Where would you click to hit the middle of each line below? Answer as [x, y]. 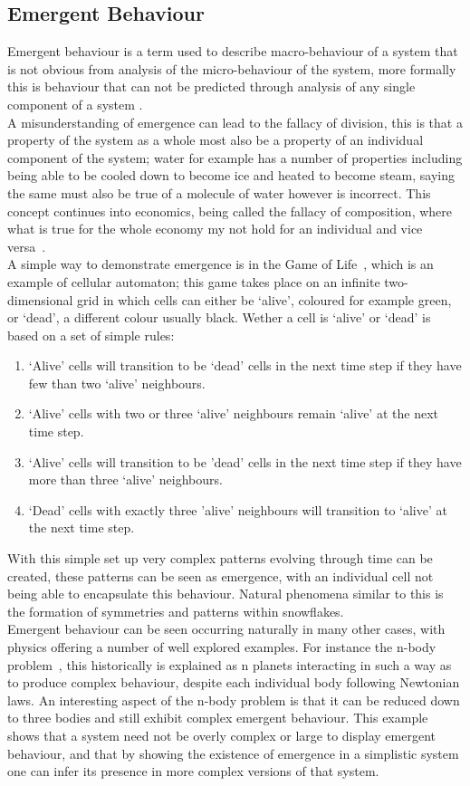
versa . [27, 246]
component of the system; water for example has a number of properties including [235, 157]
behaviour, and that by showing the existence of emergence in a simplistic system [233, 753]
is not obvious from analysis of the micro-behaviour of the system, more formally [232, 68]
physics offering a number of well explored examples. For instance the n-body [222, 647]
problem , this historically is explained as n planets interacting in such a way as [230, 664]
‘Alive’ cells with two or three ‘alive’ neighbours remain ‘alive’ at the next [233, 413]
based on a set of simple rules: [91, 335]
